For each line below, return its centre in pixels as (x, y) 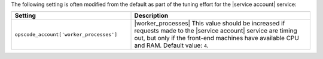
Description (151, 16)
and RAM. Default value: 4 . (171, 45)
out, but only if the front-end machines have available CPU (217, 38)
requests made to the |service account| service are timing (216, 31)
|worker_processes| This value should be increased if (210, 24)
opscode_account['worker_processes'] (66, 35)
